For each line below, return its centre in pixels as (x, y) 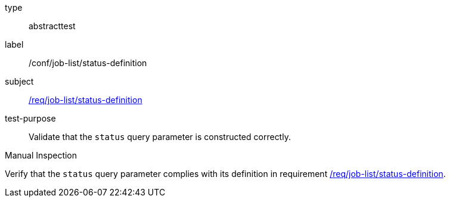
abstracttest (52, 26)
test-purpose (30, 118)
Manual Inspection (41, 155)
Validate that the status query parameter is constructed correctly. (160, 137)
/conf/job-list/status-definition (88, 63)
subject (19, 81)
